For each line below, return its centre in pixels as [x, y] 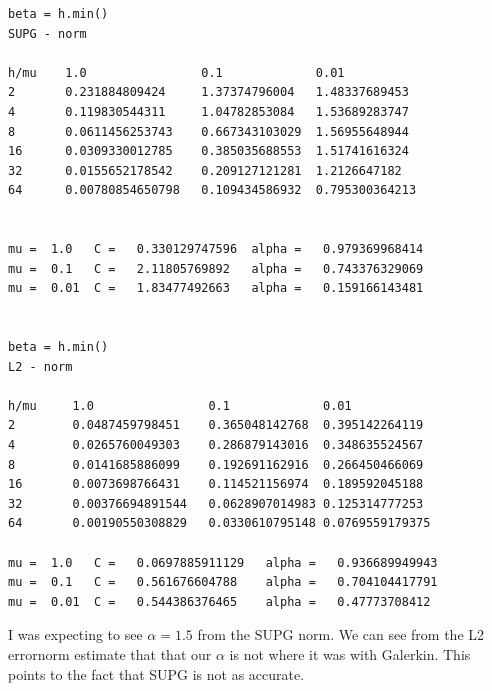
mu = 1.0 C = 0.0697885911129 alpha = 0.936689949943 [223, 562]
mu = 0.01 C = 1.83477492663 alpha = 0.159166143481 [216, 288]
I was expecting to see [75, 634]
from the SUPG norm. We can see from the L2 [341, 634]
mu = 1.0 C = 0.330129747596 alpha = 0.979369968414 [216, 249]
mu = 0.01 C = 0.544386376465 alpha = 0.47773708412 [219, 601]
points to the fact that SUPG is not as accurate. [156, 673]
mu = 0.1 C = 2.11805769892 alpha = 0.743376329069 [216, 268]
